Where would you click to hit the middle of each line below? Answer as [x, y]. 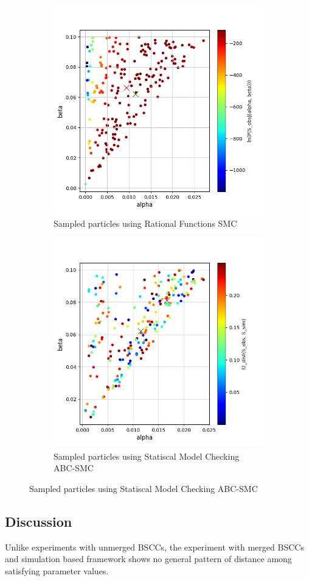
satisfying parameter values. [57, 570]
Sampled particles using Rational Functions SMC [145, 223]
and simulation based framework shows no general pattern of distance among [148, 559]
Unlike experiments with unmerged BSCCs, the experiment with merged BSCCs [154, 547]
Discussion [39, 521]
